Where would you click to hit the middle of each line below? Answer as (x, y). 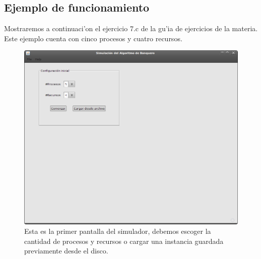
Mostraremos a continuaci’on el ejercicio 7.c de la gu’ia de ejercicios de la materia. (131, 28)
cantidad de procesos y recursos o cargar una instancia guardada (124, 241)
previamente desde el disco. (66, 251)
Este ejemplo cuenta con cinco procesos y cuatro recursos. (93, 38)
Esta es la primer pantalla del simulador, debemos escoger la (118, 231)
